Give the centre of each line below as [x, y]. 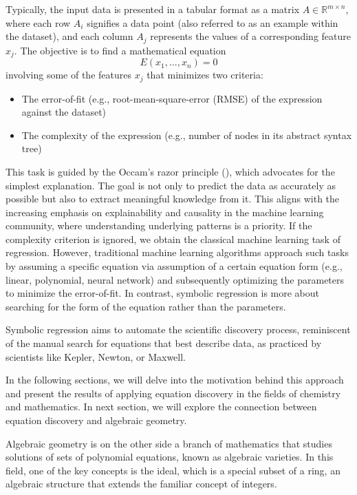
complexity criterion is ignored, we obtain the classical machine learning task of [173, 239]
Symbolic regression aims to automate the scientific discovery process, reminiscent [178, 329]
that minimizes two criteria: [205, 75]
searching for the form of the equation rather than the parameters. [146, 306]
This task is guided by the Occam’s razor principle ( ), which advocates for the [170, 171]
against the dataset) [64, 112]
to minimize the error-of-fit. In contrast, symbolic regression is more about [163, 293]
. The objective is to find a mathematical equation [120, 50]
